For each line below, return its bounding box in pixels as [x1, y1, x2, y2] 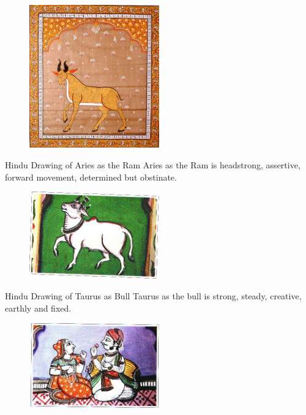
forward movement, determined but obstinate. [5, 170, 177, 183]
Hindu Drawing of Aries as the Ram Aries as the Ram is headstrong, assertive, [5, 158, 300, 171]
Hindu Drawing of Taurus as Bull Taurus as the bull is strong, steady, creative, [5, 290, 302, 302]
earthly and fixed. [5, 301, 72, 314]
